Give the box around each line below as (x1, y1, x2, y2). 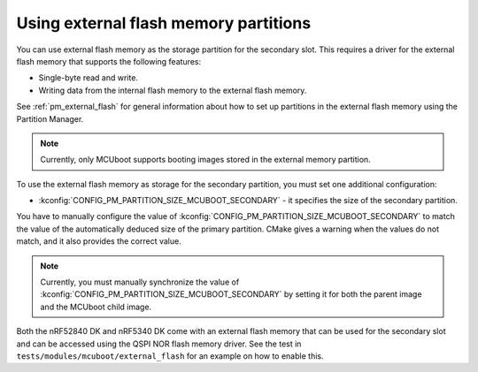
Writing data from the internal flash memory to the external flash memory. (38, 85, 307, 95)
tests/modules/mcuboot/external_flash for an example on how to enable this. (16, 350, 324, 361)
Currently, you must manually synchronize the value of (40, 277, 240, 287)
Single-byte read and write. (38, 72, 139, 83)
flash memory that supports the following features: (16, 56, 202, 66)
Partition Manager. (16, 113, 84, 124)
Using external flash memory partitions (16, 13, 312, 33)
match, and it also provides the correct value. (16, 236, 181, 247)
